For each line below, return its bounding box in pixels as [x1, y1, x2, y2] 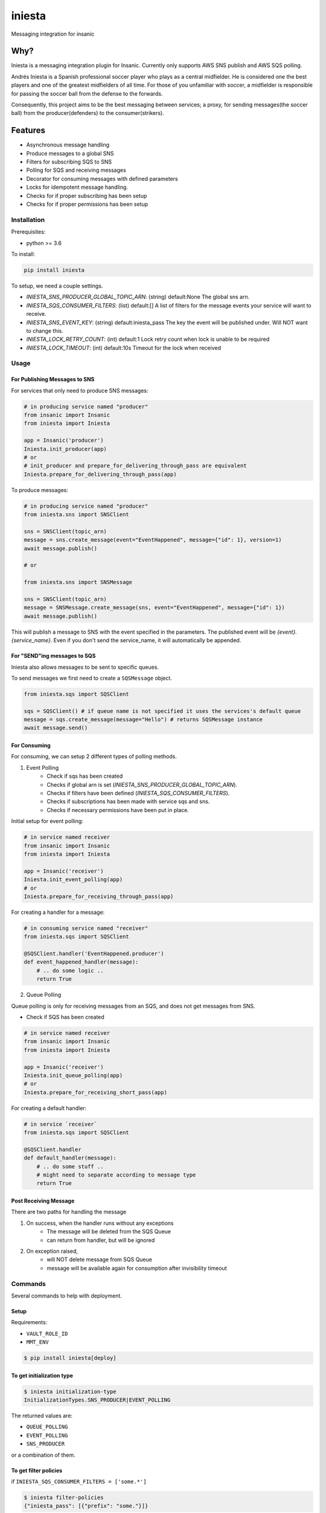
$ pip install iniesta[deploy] [24, 1354, 117, 1362]
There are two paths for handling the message [11, 1208, 127, 1216]
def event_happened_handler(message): [24, 959, 139, 965]
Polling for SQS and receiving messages [26, 166, 126, 174]
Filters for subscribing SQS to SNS [26, 158, 112, 166]
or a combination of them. [11, 1451, 75, 1459]
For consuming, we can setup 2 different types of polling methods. [11, 753, 177, 760]
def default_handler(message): [24, 1155, 117, 1161]
